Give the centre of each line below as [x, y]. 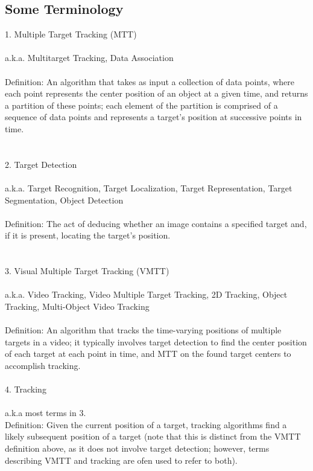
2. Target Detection [41, 164]
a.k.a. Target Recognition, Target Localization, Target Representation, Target [149, 187]
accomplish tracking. [43, 365]
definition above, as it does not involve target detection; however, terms [137, 448]
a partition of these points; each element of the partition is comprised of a [141, 105]
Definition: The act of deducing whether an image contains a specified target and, [156, 223]
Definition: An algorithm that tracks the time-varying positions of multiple [143, 330]
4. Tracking [26, 389]
